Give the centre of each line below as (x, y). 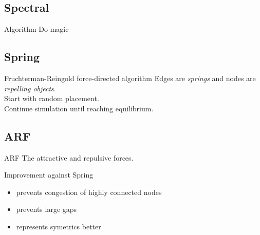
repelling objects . (30, 88)
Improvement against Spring (49, 175)
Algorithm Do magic (36, 29)
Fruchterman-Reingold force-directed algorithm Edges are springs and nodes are (130, 78)
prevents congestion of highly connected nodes (89, 192)
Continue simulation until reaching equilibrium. (79, 108)
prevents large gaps (47, 209)
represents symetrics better (59, 226)
